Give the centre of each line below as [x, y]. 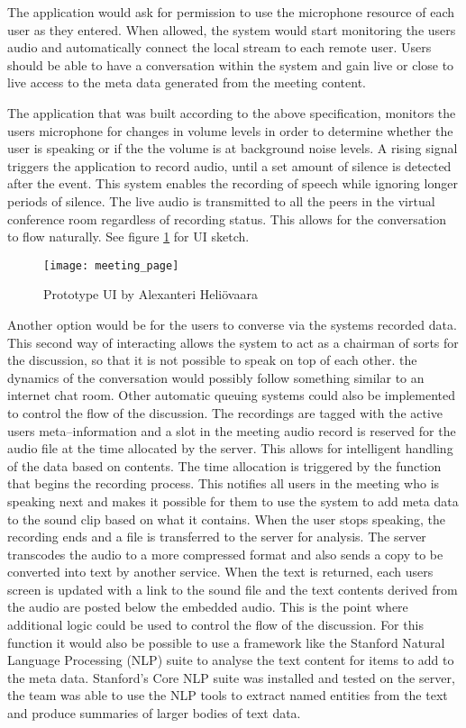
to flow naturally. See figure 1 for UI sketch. [128, 237]
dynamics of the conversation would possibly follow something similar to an [216, 377]
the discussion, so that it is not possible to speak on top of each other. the [212, 360]
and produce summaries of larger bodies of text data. [154, 713]
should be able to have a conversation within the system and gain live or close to [231, 64]
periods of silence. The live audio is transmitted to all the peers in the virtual [221, 200]
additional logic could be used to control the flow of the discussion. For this [215, 625]
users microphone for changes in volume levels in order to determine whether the [230, 130]
